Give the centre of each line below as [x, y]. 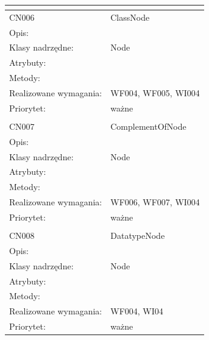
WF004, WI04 [137, 311]
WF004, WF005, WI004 [155, 92]
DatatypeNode [138, 236]
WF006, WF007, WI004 [155, 202]
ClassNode [130, 17]
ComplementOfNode [148, 126]
